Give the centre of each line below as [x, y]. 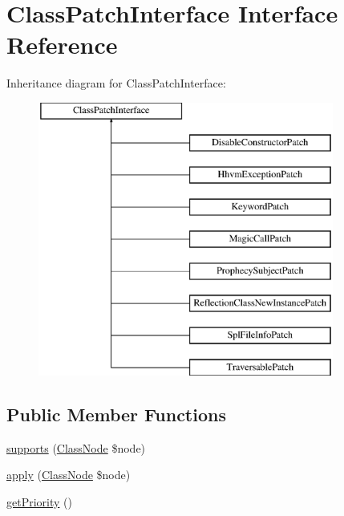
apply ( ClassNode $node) [69, 475]
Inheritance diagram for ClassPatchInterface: [116, 83]
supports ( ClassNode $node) [76, 447]
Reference [62, 45]
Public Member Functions [116, 414]
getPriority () [39, 502]
